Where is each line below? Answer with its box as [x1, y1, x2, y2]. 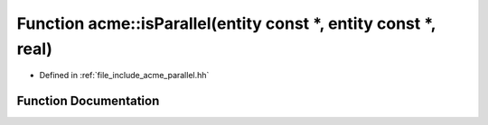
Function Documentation [16, 94, 160, 109]
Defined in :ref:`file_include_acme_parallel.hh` [39, 70, 210, 81]
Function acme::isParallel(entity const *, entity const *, [16, 13, 436, 33]
